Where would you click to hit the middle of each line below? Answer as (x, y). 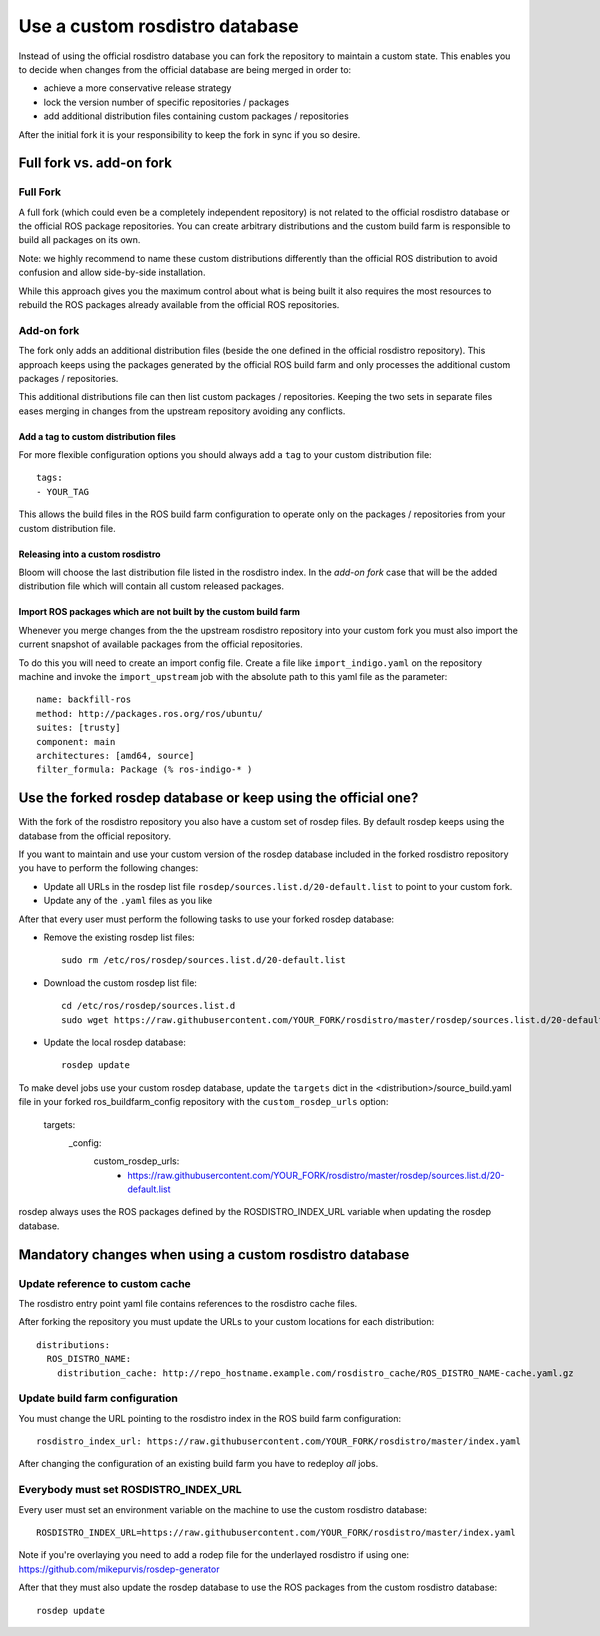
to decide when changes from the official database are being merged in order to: (185, 69)
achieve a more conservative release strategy (137, 88)
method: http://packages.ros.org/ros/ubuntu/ (150, 713)
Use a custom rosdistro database (158, 26)
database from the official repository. (95, 836)
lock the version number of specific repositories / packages (166, 102)
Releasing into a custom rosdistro (89, 554)
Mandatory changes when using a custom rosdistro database (214, 1254)
